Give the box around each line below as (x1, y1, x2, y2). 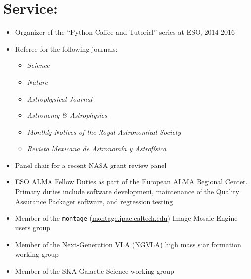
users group (15, 222, 50, 232)
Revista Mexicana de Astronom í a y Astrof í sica (27, 143, 167, 154)
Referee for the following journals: (15, 43, 118, 54)
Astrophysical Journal (27, 93, 93, 104)
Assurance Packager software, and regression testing (15, 196, 173, 206)
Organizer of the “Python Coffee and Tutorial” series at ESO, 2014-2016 (15, 27, 235, 37)
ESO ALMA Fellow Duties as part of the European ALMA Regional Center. (15, 176, 248, 187)
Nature (27, 76, 48, 87)
